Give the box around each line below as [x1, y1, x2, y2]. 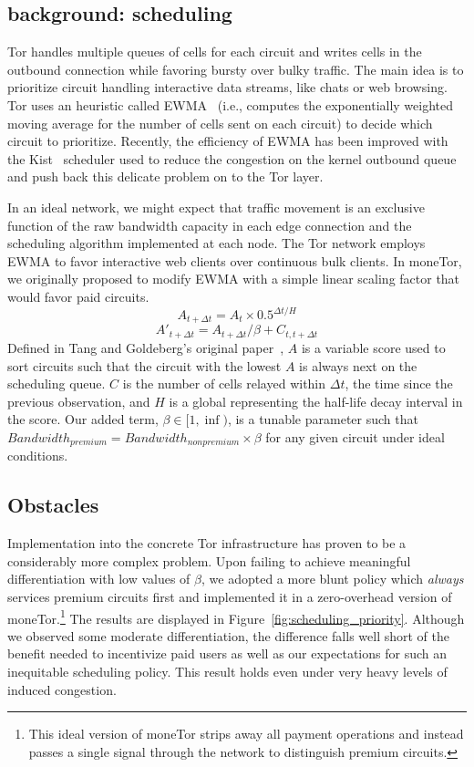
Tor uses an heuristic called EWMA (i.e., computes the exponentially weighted [7, 95, 454, 114]
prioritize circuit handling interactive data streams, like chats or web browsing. [7, 78, 448, 97]
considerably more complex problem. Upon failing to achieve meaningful [7, 551, 411, 570]
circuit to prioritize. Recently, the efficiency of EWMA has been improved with [7, 131, 448, 150]
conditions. [7, 446, 68, 465]
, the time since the [345, 374, 453, 393]
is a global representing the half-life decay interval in [169, 391, 463, 410]
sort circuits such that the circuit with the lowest [7, 356, 282, 375]
